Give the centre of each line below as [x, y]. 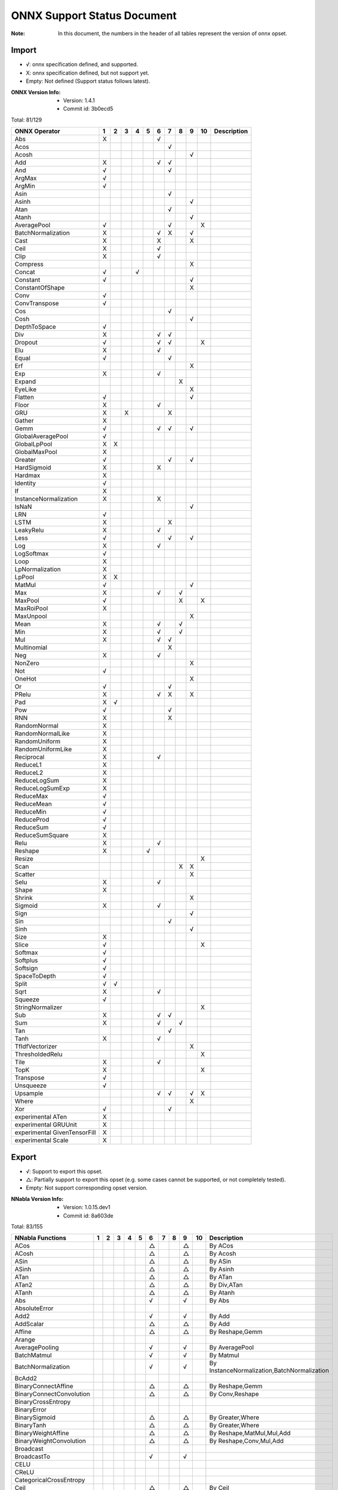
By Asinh [222, 1269]
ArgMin [25, 186]
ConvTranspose [37, 303]
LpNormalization [38, 569]
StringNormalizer [38, 1007]
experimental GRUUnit [46, 1125]
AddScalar [29, 1324]
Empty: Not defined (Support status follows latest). [88, 81]
